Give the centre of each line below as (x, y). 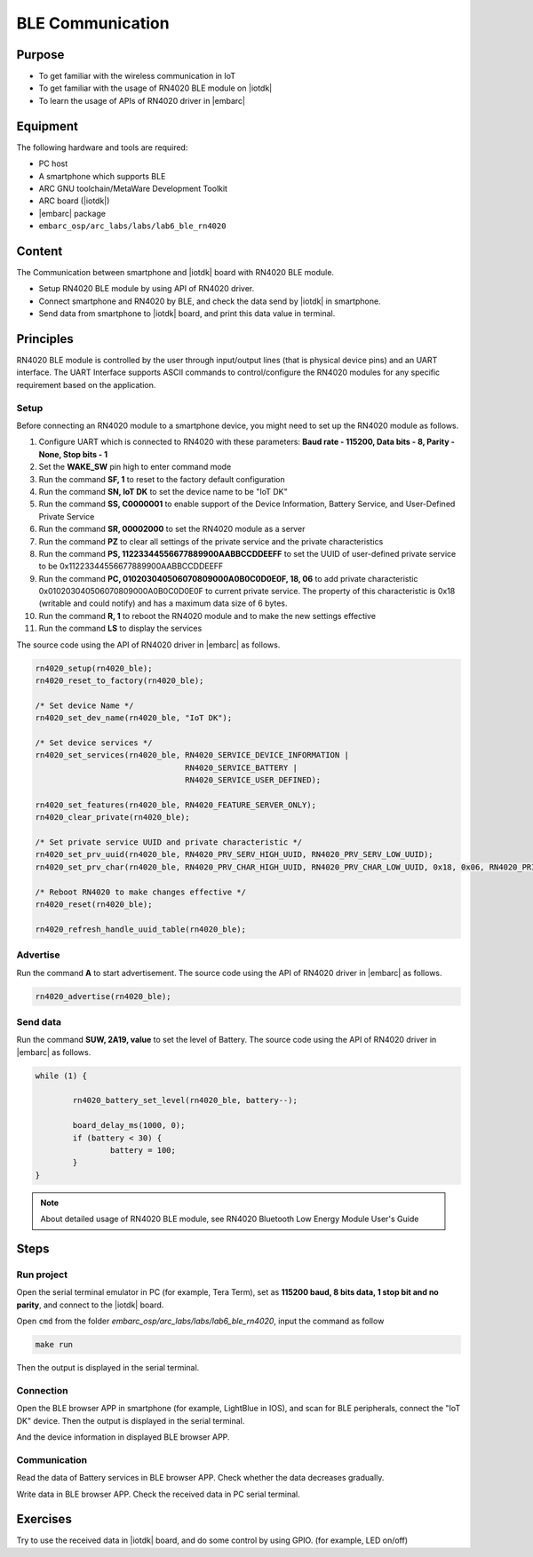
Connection (42, 1390)
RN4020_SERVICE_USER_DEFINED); (253, 780)
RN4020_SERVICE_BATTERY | (241, 767)
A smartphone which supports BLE (102, 176)
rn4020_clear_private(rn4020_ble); (112, 818)
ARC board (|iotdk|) (74, 201)
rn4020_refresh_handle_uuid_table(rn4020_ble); (140, 929)
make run (54, 1345)
